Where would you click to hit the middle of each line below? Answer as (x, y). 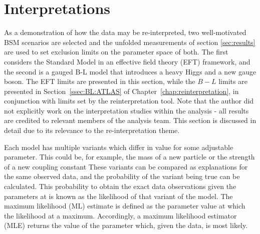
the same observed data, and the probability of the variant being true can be (122, 176)
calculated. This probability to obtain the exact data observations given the (120, 186)
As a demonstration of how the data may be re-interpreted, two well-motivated (125, 32)
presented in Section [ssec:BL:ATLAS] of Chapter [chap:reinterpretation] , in (121, 91)
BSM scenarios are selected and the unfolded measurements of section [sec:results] (130, 42)
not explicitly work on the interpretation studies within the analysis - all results (126, 110)
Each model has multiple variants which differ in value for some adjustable (119, 147)
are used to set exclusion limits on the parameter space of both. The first (116, 52)
